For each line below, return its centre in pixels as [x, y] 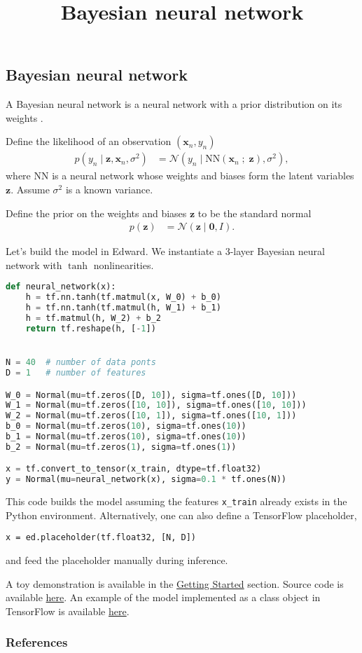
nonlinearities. [124, 264]
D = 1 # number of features [76, 372]
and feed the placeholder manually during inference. [117, 560]
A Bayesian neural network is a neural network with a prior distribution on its [174, 104]
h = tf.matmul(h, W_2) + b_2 [93, 318]
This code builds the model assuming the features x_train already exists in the [176, 501]
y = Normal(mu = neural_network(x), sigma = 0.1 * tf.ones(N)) [146, 480]
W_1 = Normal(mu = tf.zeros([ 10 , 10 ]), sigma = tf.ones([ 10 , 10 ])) [156, 405]
